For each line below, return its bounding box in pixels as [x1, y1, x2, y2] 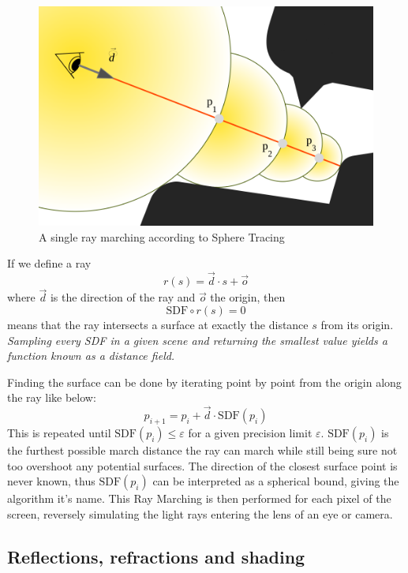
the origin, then [210, 289, 286, 305]
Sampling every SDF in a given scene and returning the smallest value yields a [7, 331, 387, 348]
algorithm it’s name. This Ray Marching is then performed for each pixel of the [7, 490, 391, 507]
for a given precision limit [188, 424, 313, 440]
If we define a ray [7, 255, 92, 272]
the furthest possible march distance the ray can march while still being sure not [7, 441, 398, 458]
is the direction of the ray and [50, 289, 196, 305]
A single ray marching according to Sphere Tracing [39, 228, 285, 245]
